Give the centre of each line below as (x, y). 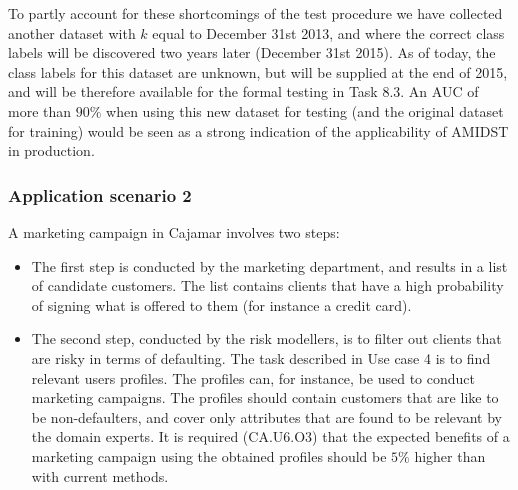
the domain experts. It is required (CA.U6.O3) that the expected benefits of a (270, 436)
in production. (51, 150)
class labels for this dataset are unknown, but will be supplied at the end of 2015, (258, 71)
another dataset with (72, 32)
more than (40, 110)
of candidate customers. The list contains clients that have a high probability (267, 285)
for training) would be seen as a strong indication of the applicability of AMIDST (258, 130)
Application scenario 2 (100, 194)
